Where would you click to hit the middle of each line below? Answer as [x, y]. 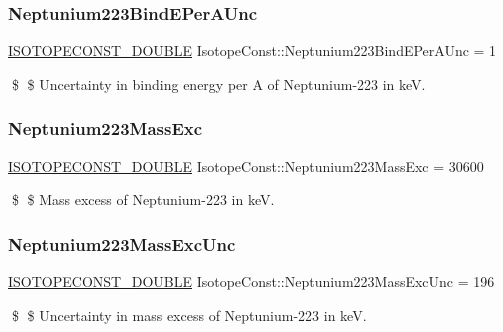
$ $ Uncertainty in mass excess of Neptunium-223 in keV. [189, 314]
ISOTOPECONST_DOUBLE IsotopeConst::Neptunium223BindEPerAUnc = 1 [252, 50]
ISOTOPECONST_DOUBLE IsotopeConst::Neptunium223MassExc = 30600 [246, 165]
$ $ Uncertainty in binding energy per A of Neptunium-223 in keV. [218, 83]
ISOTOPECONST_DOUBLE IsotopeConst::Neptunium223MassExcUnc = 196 [251, 281]
